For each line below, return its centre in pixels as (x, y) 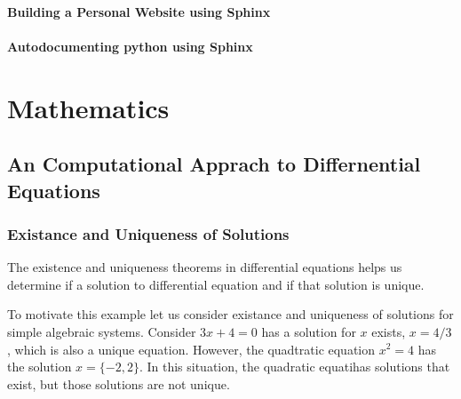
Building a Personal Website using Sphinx (139, 11)
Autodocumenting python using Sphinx (130, 46)
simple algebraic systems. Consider (102, 331)
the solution (40, 367)
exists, (389, 331)
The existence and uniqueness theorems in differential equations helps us (205, 267)
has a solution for (309, 331)
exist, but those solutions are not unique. (119, 383)
